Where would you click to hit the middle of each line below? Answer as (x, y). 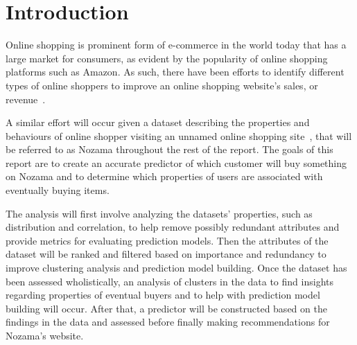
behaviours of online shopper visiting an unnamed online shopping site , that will (179, 135)
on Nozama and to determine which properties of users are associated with (164, 176)
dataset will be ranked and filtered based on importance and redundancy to (166, 254)
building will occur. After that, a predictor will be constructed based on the (166, 308)
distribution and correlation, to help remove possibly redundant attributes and (173, 227)
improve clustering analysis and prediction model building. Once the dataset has (176, 268)
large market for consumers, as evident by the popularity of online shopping (167, 58)
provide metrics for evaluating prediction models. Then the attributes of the (167, 240)
